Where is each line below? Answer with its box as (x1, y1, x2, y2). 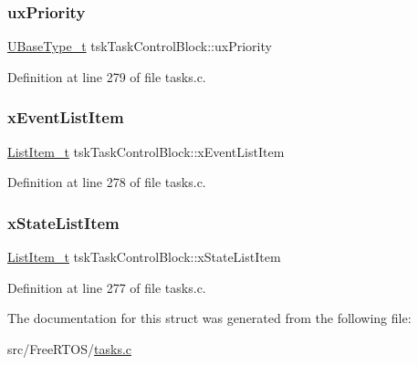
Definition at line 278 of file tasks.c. (7, 172, 206, 192)
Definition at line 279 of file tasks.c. (7, 67, 206, 86)
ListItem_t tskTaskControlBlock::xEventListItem (7, 141, 285, 161)
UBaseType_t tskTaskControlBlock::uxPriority (7, 36, 272, 56)
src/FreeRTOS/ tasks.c (7, 339, 132, 358)
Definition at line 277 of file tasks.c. (7, 277, 206, 297)
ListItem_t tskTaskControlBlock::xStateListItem (7, 247, 281, 266)
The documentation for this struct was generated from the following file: (7, 308, 412, 328)
